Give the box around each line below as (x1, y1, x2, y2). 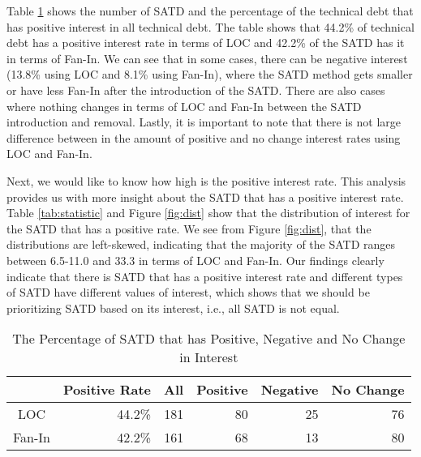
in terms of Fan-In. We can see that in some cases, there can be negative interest (6, 49, 408, 66)
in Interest (179, 348, 238, 367)
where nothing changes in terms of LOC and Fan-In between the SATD (6, 97, 362, 114)
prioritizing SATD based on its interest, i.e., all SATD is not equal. (6, 299, 340, 316)
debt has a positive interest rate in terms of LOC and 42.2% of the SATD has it (6, 34, 405, 51)
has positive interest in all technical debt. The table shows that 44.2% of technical (6, 18, 415, 35)
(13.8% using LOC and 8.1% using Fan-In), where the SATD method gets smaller (6, 66, 413, 83)
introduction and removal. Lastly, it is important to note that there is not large (6, 113, 401, 130)
